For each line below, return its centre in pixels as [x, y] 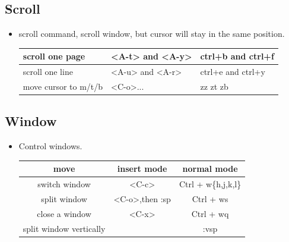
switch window [64, 184]
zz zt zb [214, 86]
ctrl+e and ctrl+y [233, 72]
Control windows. [50, 146]
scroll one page [54, 56]
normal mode [210, 169]
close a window [64, 213]
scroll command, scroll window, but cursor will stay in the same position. [152, 34]
